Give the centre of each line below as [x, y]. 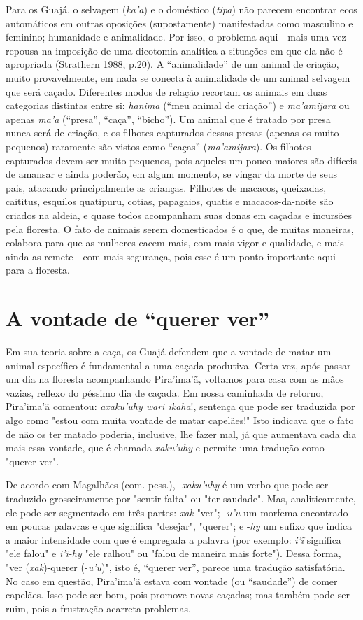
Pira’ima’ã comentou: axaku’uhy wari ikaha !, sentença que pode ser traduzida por [180, 406]
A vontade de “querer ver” [137, 318]
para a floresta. [38, 270]
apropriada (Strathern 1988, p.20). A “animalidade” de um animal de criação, [172, 64]
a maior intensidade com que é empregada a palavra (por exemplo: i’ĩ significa [173, 539]
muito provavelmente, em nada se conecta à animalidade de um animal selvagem [178, 77]
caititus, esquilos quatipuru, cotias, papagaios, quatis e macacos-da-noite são [170, 201]
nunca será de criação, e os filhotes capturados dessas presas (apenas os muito [172, 133]
